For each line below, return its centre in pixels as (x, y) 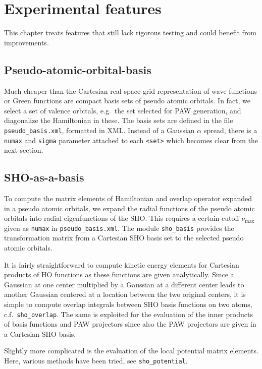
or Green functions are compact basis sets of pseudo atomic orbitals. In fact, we (127, 101)
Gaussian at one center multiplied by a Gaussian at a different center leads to (124, 284)
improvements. (27, 42)
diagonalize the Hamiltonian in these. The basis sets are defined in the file (119, 120)
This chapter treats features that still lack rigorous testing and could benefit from (130, 33)
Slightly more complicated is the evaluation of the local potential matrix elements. (131, 351)
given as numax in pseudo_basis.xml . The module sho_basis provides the (119, 228)
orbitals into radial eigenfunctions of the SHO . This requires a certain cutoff (122, 218)
